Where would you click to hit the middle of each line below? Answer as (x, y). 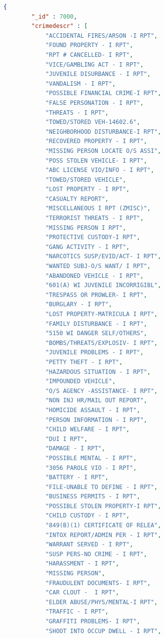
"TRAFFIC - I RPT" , (77, 612)
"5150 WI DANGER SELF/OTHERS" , (96, 333)
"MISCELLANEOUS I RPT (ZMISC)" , (98, 209)
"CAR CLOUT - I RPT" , (82, 593)
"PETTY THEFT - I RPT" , (84, 362)
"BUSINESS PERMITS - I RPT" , (93, 497)
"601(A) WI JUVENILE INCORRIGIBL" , (103, 285)
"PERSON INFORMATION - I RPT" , (96, 420)
